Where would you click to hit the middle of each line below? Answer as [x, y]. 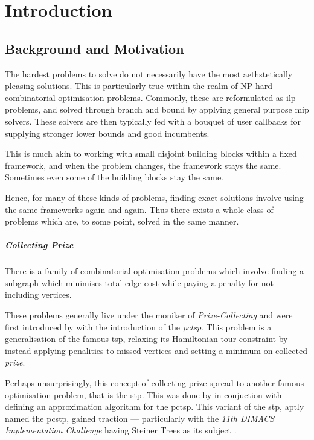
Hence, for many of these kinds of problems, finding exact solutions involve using [154, 197]
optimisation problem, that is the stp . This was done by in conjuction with [143, 394]
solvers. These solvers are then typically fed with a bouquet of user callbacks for [153, 121]
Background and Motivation [95, 48]
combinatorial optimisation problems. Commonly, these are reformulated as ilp [150, 97]
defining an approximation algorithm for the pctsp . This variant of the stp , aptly [155, 406]
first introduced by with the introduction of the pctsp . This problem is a [138, 327]
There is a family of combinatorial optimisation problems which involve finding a [155, 271]
